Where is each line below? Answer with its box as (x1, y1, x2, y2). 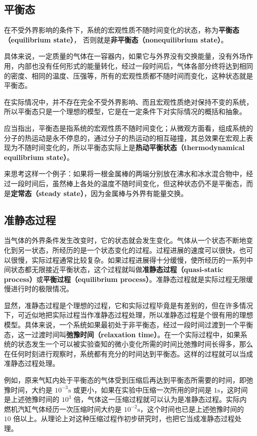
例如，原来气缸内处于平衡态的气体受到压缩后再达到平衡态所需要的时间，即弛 (4, 375, 253, 385)
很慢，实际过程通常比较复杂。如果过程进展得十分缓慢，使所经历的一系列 (10, 254, 246, 265)
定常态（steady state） (11, 188, 84, 198)
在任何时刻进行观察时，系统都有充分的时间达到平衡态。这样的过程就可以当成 (4, 348, 253, 358)
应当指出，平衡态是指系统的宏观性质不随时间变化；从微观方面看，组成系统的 (4, 122, 253, 133)
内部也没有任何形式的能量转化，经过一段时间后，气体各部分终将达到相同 (17, 60, 253, 71)
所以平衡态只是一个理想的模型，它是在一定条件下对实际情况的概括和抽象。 (4, 106, 246, 117)
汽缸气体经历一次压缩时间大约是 (17, 403, 122, 414)
